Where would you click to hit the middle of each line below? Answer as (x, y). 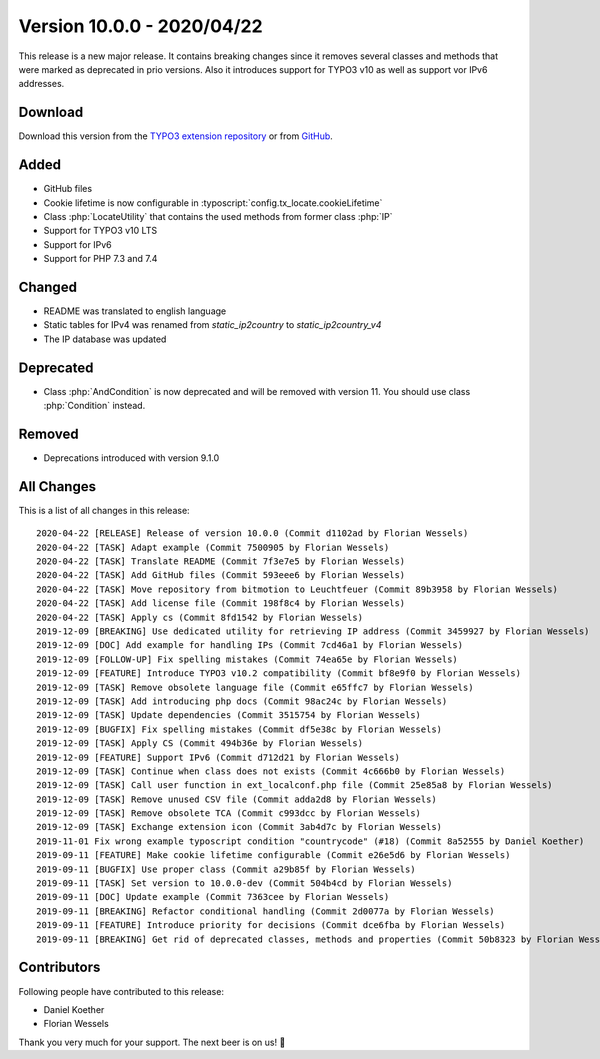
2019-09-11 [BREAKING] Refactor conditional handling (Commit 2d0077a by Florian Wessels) (265, 911)
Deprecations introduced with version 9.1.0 (131, 457)
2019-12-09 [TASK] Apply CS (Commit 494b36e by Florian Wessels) (200, 743)
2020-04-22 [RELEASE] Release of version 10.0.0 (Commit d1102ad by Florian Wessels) (252, 533)
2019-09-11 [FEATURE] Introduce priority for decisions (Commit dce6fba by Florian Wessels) (271, 925)
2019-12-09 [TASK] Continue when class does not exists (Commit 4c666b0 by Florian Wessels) (271, 771)
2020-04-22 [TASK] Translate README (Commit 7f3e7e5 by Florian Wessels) (221, 561)
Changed (47, 286)
